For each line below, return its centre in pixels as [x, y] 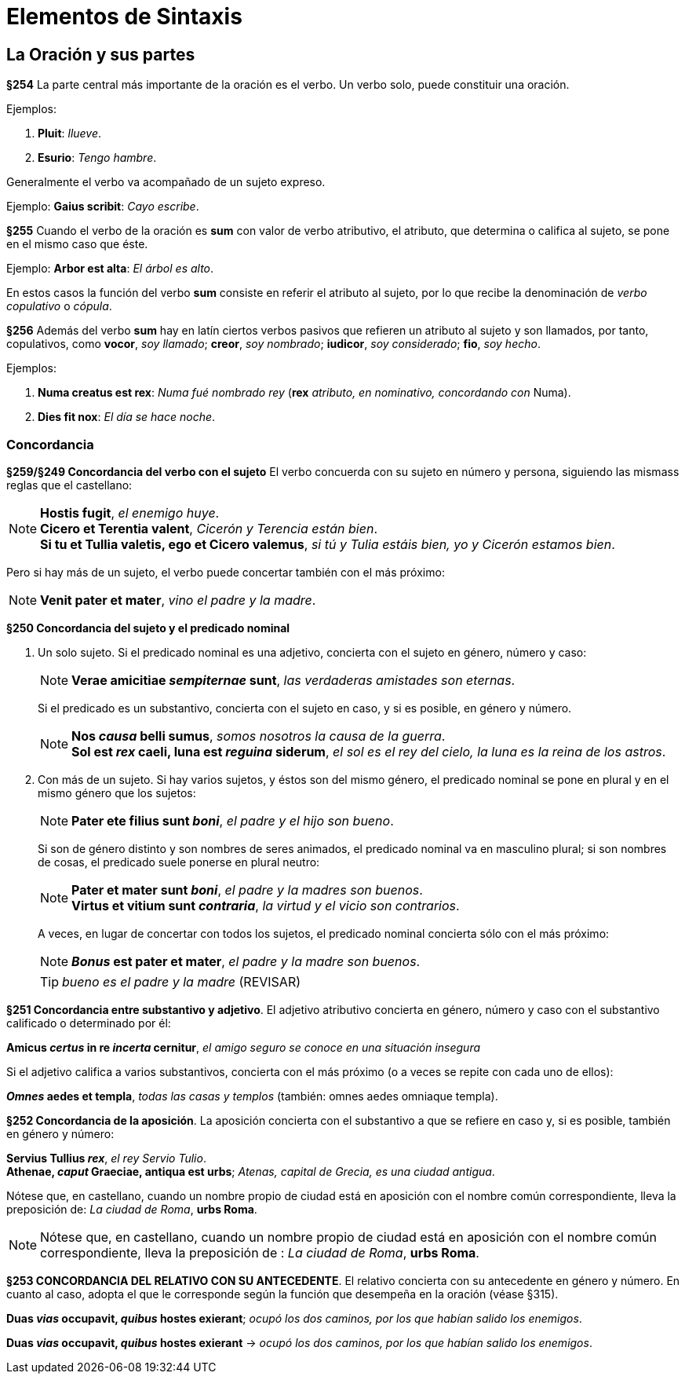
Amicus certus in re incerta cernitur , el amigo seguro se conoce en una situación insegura [244, 1047]
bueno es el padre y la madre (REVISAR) [182, 981]
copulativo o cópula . [59, 306]
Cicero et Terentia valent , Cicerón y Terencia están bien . [209, 528]
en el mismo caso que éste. [77, 244]
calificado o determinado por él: [89, 1023]
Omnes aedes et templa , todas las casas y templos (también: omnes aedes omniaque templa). [252, 1096]
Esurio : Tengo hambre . [97, 158]
